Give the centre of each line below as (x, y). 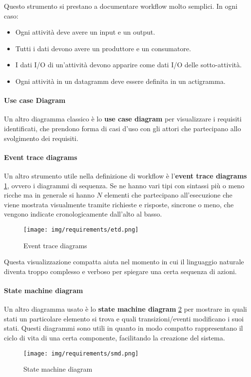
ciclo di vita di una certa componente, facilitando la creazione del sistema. (115, 337)
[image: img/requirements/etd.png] (81, 229)
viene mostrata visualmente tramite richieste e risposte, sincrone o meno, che (119, 204)
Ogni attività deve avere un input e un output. (85, 32)
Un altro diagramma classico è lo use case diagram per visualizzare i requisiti (123, 119)
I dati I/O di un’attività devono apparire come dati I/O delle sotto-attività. (128, 65)
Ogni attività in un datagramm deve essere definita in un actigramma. (120, 81)
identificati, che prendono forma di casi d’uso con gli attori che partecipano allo (123, 128)
